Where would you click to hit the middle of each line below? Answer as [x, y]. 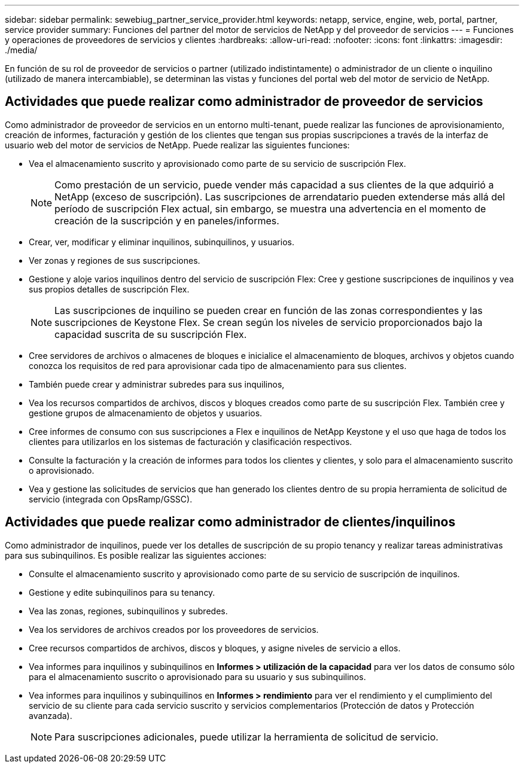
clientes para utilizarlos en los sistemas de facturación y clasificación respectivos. [191, 441]
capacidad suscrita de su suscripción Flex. [151, 334]
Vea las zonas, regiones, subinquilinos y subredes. [128, 611]
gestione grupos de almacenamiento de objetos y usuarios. [146, 413]
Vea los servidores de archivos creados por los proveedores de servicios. [174, 629]
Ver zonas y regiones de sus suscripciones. [115, 260]
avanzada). [51, 715]
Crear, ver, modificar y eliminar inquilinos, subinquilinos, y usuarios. [162, 242]
